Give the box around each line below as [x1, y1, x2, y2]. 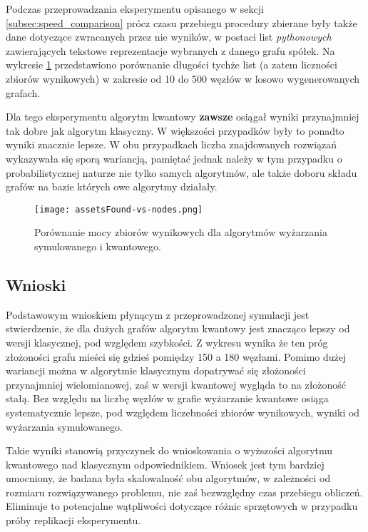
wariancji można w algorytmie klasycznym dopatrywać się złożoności [6, 363, 306, 378]
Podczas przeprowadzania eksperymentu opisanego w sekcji [6, 1, 264, 16]
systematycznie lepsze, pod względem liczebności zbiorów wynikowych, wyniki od [6, 404, 360, 419]
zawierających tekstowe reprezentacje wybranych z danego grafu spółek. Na [6, 43, 335, 58]
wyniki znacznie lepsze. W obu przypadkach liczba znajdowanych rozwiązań [6, 137, 337, 152]
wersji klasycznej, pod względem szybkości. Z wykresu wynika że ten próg [6, 334, 328, 349]
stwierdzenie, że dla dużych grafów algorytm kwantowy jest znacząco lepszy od [6, 321, 350, 336]
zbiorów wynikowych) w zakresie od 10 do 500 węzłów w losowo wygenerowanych [6, 71, 360, 86]
